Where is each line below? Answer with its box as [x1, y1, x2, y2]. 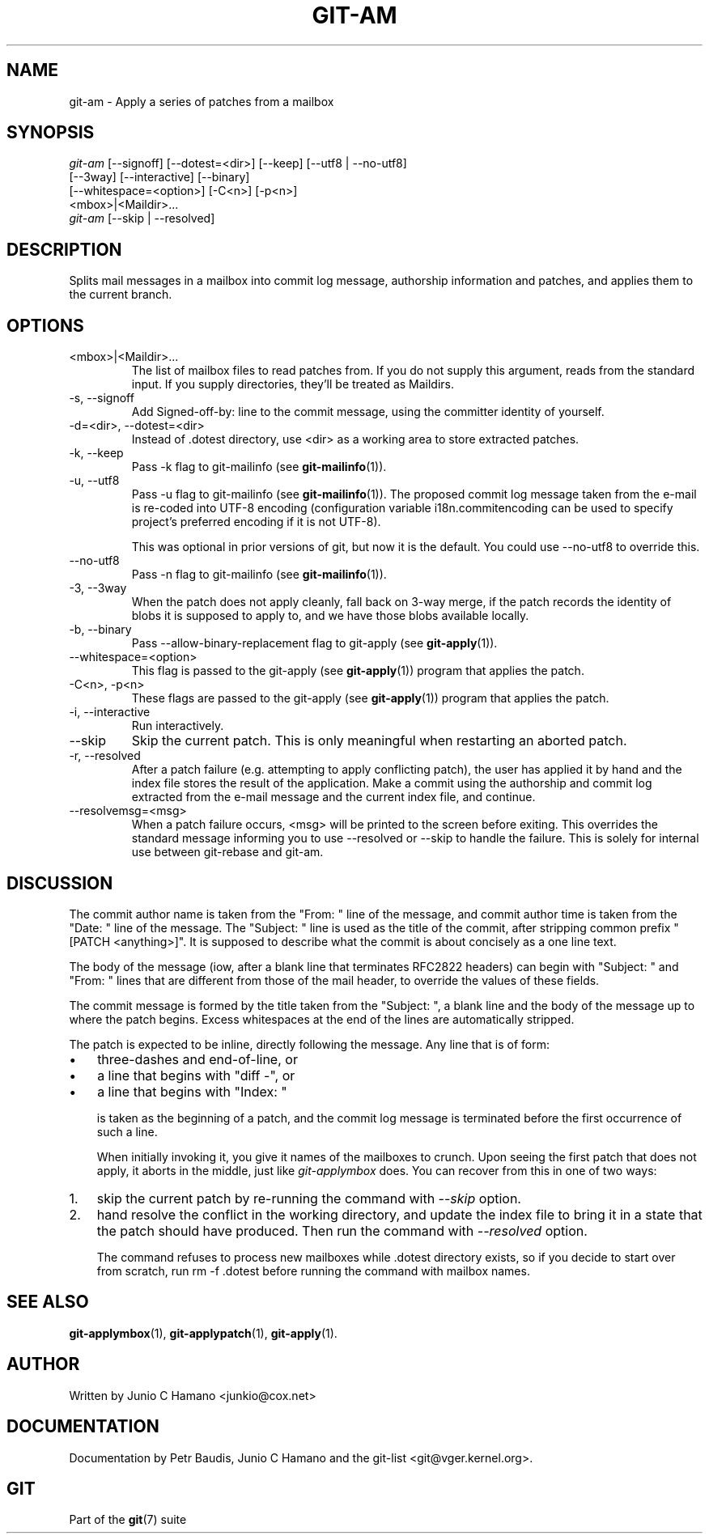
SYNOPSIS [6, 122, 95, 143]
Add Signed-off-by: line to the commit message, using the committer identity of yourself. [131, 405, 605, 419]
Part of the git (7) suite [69, 1512, 187, 1527]
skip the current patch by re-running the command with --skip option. [96, 1190, 521, 1207]
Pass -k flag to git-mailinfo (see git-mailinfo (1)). [131, 460, 387, 474]
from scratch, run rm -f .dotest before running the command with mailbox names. [96, 1263, 530, 1278]
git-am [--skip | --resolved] [69, 211, 215, 226]
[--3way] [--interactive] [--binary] [69, 170, 250, 185]
